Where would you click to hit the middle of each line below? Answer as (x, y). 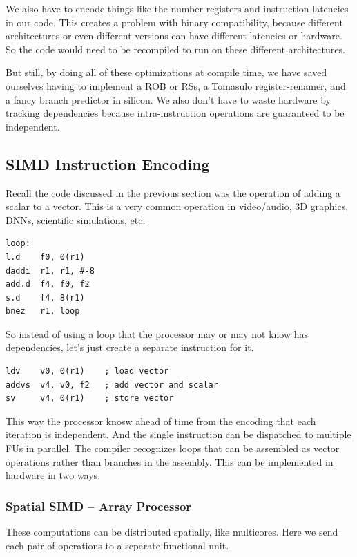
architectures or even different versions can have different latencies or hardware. (174, 36)
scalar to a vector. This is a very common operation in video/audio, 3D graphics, (177, 206)
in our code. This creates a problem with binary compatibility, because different (174, 22)
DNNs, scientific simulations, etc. (76, 219)
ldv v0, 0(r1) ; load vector (87, 371)
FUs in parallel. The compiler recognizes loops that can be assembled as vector (173, 448)
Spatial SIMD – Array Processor (99, 506)
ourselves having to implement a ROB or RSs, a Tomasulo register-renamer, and (176, 85)
